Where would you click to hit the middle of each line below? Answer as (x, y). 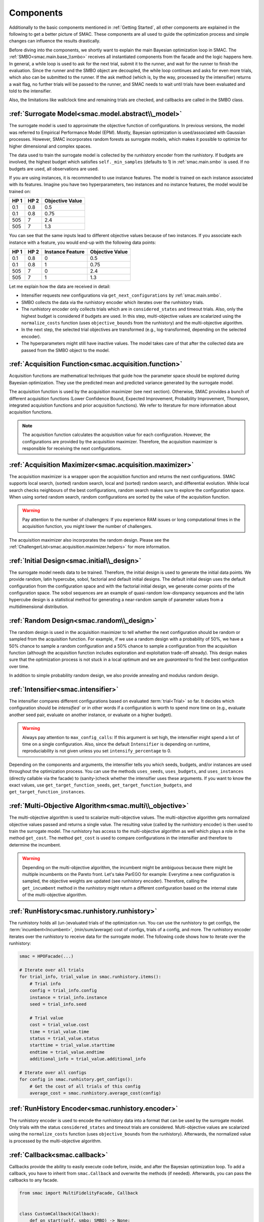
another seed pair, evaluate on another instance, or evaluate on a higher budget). (91, 715)
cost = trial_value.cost (59, 1025)
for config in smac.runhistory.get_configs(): (76, 1080)
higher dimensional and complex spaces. (50, 146)
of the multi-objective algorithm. (55, 895)
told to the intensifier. (30, 91)
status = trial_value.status (65, 1038)
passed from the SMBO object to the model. (66, 350)
